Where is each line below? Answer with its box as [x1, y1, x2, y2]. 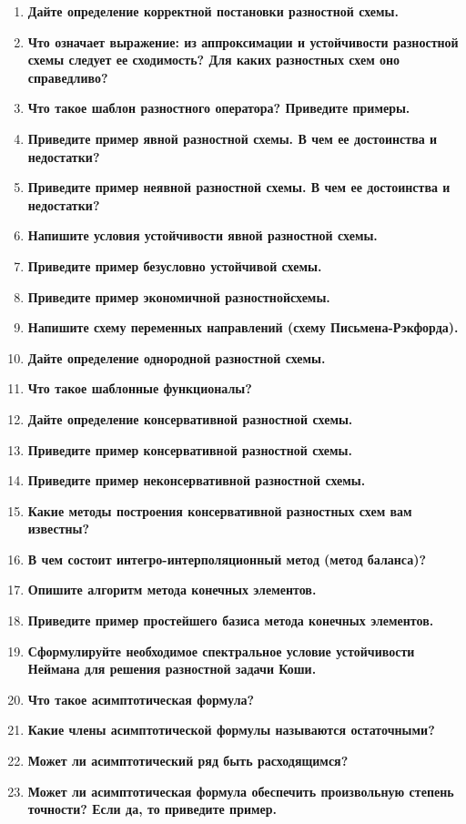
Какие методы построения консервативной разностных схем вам [27, 501, 412, 520]
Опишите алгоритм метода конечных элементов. [27, 580, 317, 599]
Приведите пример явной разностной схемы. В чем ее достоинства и [27, 128, 438, 148]
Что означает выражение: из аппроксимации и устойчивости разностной [27, 32, 459, 51]
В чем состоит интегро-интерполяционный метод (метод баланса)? [27, 549, 427, 568]
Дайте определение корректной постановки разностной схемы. [27, 2, 400, 20]
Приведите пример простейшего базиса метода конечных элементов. [27, 611, 434, 630]
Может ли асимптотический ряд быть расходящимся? [27, 751, 349, 770]
